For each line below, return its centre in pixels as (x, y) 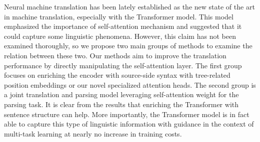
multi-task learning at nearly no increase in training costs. (93, 133)
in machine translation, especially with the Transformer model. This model (119, 16)
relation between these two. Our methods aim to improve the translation (115, 55)
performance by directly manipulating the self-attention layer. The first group (123, 65)
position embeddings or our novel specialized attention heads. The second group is (130, 84)
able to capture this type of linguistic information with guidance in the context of (129, 124)
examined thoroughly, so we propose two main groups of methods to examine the (128, 46)
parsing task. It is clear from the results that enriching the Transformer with (121, 104)
